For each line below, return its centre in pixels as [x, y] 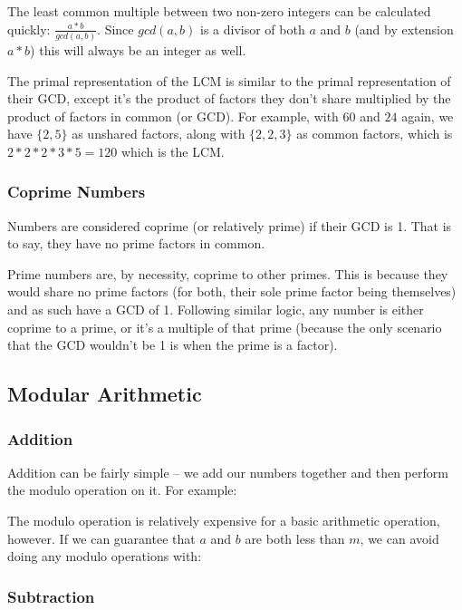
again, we [428, 116]
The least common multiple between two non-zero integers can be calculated [219, 11]
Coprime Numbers [77, 192]
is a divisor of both [253, 29]
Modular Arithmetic [105, 394]
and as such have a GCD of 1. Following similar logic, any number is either [216, 310]
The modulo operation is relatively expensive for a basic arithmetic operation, [224, 521]
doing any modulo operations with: [105, 556]
